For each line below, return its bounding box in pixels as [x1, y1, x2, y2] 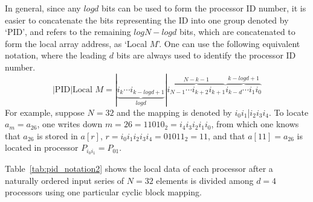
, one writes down [37, 118, 103, 130]
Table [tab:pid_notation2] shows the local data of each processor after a [5, 162, 273, 175]
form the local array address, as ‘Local [5, 37, 147, 49]
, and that [208, 129, 245, 142]
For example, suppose [5, 106, 85, 118]
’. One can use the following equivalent [158, 37, 300, 49]
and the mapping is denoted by [117, 106, 232, 118]
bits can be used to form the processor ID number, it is [102, 2, 306, 14]
